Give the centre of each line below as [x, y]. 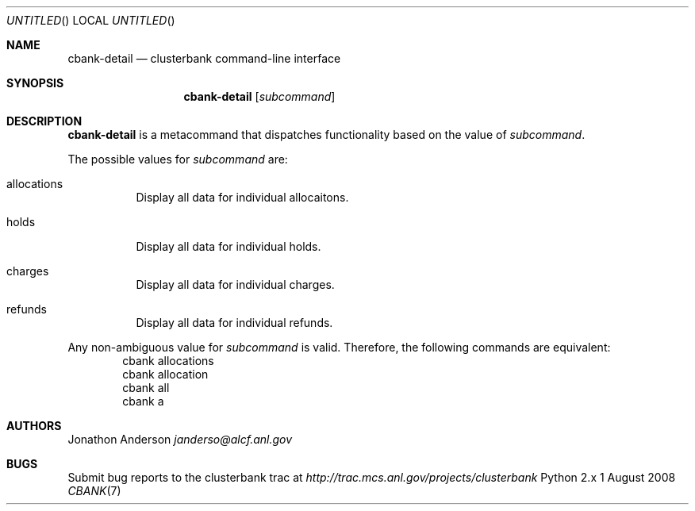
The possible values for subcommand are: [178, 159]
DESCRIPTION [44, 121]
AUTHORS [34, 426]
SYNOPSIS [35, 83]
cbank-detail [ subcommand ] [259, 96]
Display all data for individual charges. [235, 284]
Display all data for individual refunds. [234, 323]
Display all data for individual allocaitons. [242, 197]
